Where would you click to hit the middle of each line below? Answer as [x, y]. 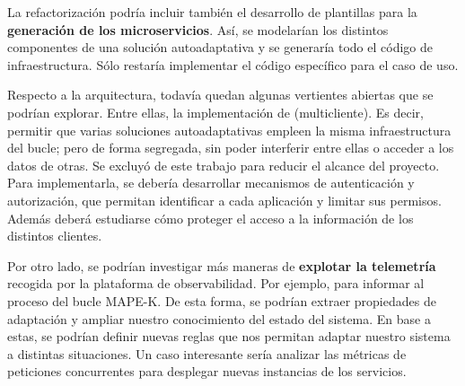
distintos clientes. [55, 236]
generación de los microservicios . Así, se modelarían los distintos [198, 29]
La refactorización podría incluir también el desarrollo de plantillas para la [212, 12]
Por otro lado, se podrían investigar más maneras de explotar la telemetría [222, 265]
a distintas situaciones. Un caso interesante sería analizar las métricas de [207, 353]
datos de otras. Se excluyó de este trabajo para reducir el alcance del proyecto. [224, 165]
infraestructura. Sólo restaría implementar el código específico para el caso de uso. [233, 64]
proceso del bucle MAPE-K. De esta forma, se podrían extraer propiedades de [222, 300]
